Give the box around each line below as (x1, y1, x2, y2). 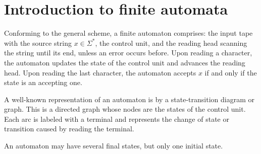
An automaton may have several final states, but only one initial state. (4, 140, 223, 151)
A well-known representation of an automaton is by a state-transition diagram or (4, 94, 254, 104)
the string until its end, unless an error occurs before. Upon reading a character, (4, 47, 252, 58)
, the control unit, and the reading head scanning (95, 37, 247, 48)
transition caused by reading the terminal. (4, 123, 134, 134)
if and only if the (204, 67, 257, 78)
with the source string (4, 37, 72, 48)
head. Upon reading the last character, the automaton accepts (4, 67, 196, 78)
